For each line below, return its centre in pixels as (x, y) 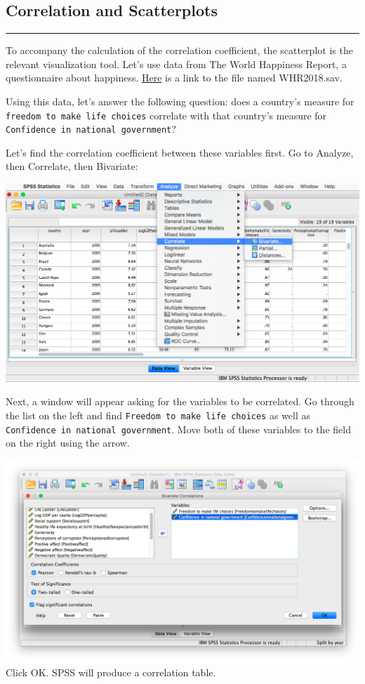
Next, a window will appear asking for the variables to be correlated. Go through (180, 401)
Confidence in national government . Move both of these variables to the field (178, 429)
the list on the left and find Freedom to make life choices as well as (158, 415)
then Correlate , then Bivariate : (72, 166)
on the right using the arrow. (68, 443)
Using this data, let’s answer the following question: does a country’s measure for (180, 101)
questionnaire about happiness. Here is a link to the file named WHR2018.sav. (174, 78)
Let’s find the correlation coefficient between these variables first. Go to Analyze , (180, 152)
